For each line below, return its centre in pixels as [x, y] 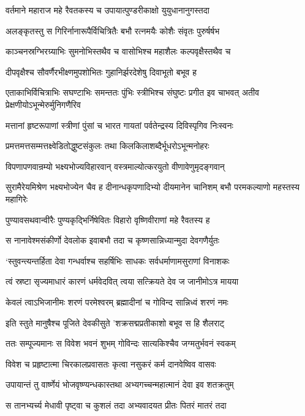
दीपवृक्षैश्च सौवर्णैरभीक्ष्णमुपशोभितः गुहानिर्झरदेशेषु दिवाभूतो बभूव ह [101, 71]
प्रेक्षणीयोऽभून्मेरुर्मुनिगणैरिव [43, 104]
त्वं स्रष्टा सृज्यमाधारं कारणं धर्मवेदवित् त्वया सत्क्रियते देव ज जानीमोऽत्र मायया [122, 281]
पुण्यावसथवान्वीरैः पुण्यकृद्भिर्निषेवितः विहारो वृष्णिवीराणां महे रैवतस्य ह [108, 219]
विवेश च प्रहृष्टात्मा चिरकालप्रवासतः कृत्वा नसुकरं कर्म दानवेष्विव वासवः [111, 364]
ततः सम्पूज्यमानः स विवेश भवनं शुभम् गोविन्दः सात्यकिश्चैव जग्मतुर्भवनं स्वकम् [121, 343]
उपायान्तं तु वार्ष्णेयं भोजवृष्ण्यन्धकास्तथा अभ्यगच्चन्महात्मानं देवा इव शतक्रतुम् [120, 384]
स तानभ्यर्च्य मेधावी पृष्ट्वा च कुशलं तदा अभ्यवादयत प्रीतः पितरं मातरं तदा [116, 405]
